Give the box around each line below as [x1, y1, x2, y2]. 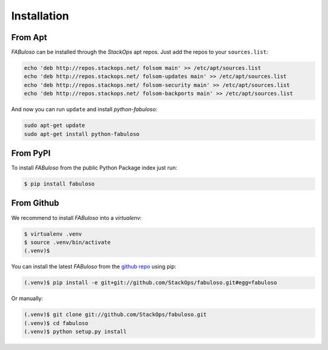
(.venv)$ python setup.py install [24, 328, 127, 335]
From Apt [11, 32, 47, 43]
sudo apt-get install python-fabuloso [24, 131, 140, 137]
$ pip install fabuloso [24, 180, 95, 188]
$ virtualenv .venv [24, 230, 82, 237]
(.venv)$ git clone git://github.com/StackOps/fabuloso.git [24, 311, 207, 318]
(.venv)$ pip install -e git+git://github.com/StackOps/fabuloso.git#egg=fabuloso [24, 280, 278, 286]
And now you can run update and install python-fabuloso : [11, 106, 158, 113]
